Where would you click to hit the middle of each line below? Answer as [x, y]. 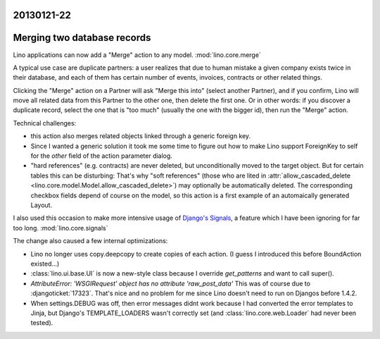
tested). [42, 323]
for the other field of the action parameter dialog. [101, 156]
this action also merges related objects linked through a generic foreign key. [141, 136]
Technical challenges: [45, 123]
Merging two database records [82, 38]
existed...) [45, 264]
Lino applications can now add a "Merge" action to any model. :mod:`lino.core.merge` [137, 55]
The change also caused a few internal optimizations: [90, 241]
